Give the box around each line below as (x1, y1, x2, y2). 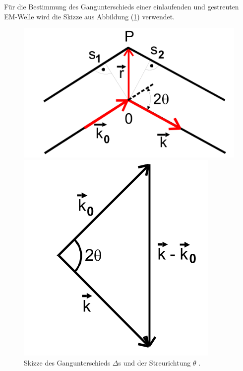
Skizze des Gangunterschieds (24, 357, 111, 368)
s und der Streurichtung (118, 357, 191, 368)
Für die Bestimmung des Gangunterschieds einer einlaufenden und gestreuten (4, 1, 239, 11)
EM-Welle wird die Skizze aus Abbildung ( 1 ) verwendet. (4, 11, 175, 21)
